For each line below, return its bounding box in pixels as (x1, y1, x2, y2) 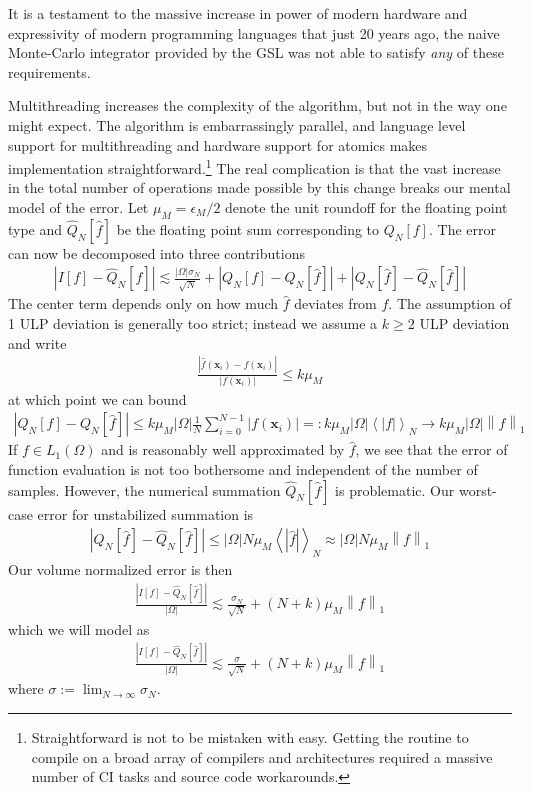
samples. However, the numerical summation (8, 479, 281, 500)
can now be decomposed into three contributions (8, 242, 305, 263)
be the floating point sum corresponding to (116, 218, 380, 239)
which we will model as (8, 618, 150, 639)
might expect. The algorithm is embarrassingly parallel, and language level (8, 114, 466, 135)
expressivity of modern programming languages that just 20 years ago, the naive (8, 22, 500, 43)
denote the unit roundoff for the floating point (225, 197, 508, 217)
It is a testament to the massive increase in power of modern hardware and (8, 3, 468, 23)
